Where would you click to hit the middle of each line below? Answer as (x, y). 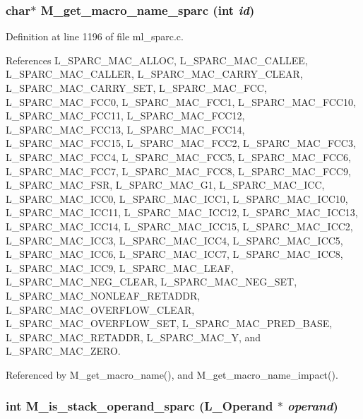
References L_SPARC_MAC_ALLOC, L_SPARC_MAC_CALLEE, (157, 60)
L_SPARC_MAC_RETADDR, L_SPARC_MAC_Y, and (133, 337)
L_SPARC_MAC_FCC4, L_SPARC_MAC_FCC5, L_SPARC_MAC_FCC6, (178, 157)
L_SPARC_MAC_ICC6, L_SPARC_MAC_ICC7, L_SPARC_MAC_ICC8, (174, 254)
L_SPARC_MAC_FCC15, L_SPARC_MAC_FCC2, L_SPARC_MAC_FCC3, (181, 143)
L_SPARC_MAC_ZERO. (63, 351)
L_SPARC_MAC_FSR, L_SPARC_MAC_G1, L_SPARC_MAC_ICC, (165, 185)
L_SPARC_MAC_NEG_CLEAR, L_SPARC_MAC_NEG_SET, (151, 282)
